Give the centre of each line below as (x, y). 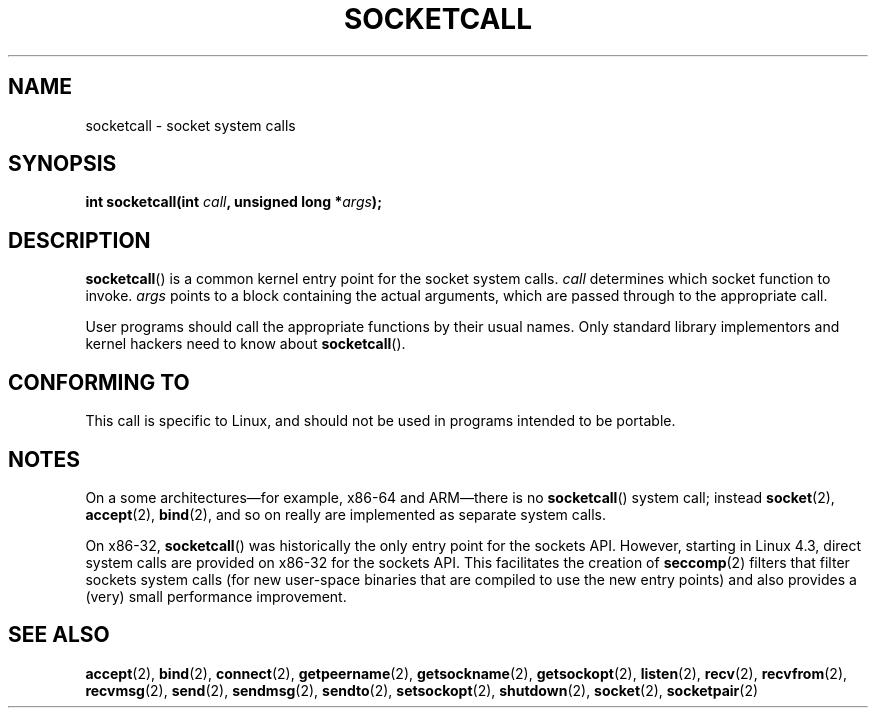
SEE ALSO (59, 635)
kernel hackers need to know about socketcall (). (245, 344)
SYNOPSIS (62, 164)
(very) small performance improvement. (216, 596)
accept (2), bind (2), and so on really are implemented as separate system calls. (345, 514)
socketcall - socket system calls (190, 125)
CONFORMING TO (99, 382)
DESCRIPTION (79, 240)
